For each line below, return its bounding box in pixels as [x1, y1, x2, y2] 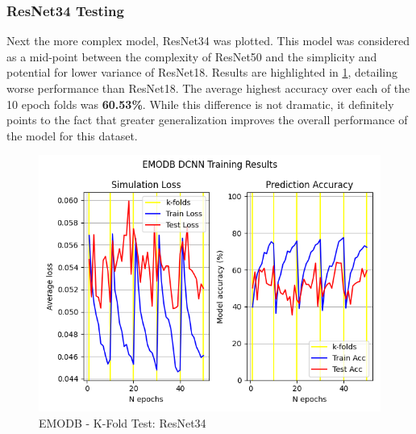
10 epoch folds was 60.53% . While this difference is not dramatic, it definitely [6, 95, 394, 112]
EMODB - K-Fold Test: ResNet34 [39, 414, 206, 431]
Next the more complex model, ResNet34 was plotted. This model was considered [6, 32, 410, 49]
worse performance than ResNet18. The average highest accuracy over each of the [6, 80, 410, 96]
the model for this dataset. [6, 127, 138, 144]
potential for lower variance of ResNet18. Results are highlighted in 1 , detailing [6, 64, 397, 81]
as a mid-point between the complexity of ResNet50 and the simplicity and [6, 48, 377, 65]
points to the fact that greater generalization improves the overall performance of [6, 111, 408, 128]
